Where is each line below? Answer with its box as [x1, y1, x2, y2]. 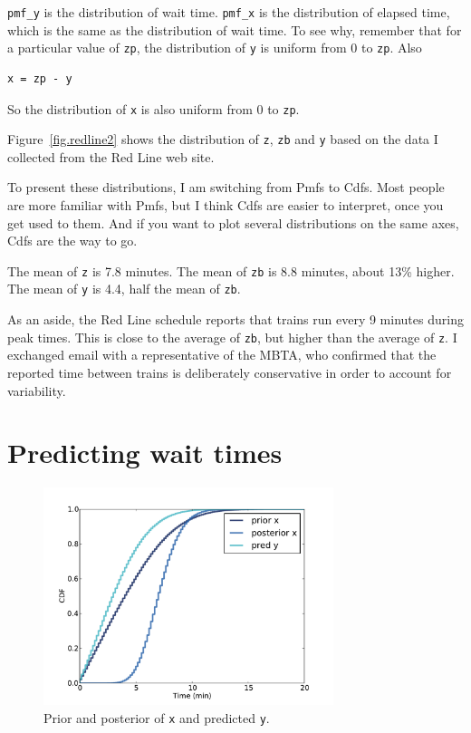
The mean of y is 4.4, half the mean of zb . [7, 279, 241, 298]
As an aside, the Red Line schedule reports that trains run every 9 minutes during [7, 310, 464, 329]
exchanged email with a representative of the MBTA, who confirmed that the [7, 345, 437, 364]
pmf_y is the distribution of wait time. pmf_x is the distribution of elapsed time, [7, 3, 450, 21]
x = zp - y [7, 72, 72, 85]
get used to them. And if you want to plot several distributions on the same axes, [7, 213, 459, 232]
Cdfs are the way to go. [7, 231, 138, 250]
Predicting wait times [7, 434, 283, 471]
